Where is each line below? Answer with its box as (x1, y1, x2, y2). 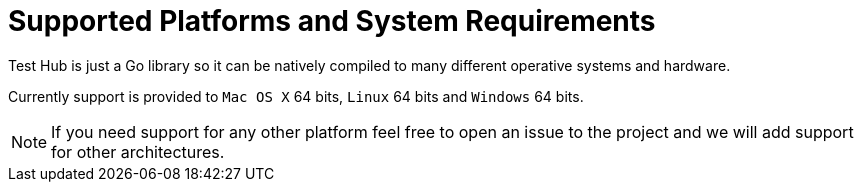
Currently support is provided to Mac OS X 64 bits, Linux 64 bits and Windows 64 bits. (8, 87, 584, 105)
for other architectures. (51, 141, 225, 162)
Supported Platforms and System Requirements (8, 4, 656, 38)
